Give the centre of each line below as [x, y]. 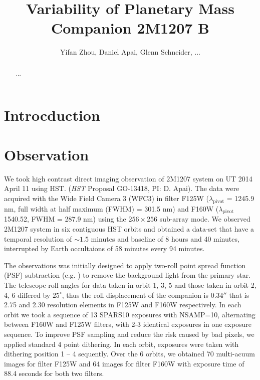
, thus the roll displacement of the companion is [135, 295]
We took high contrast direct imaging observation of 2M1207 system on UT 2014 [128, 178]
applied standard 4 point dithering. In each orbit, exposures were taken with [121, 344]
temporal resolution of [38, 238]
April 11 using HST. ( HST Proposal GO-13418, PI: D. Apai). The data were [122, 188]
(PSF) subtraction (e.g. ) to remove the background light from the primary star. [127, 275]
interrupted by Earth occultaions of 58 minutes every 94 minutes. [104, 248]
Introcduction [52, 115]
